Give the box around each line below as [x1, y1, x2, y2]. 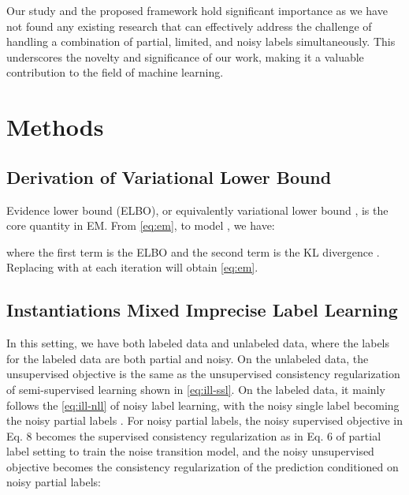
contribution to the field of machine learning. [6, 64, 224, 81]
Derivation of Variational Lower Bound [6, 164, 332, 189]
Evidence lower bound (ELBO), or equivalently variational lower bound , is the [6, 201, 389, 218]
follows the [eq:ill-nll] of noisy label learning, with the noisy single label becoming [6, 396, 400, 413]
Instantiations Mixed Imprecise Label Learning [6, 298, 398, 322]
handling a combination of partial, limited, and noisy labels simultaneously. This [6, 33, 396, 50]
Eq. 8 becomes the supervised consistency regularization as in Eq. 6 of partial [6, 427, 381, 444]
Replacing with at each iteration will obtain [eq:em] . [6, 259, 258, 276]
